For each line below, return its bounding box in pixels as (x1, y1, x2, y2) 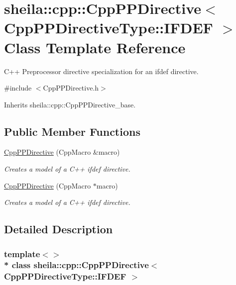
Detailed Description (4, 221, 113, 237)
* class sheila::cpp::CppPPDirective (4, 259, 149, 271)
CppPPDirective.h (43, 83, 99, 93)
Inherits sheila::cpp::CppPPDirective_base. (4, 99, 136, 109)
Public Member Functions (4, 123, 140, 139)
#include (4, 83, 32, 93)
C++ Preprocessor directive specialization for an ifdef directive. (4, 66, 199, 76)
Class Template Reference (4, 37, 186, 57)
